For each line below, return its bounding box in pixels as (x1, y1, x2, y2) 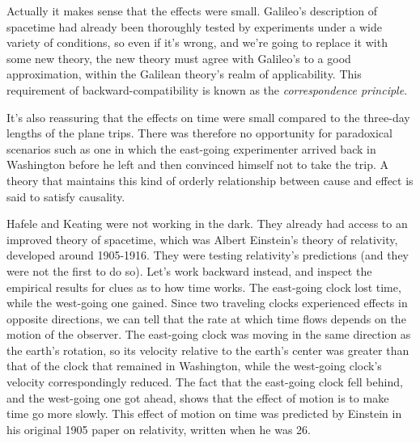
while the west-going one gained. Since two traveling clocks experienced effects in (6, 294, 408, 311)
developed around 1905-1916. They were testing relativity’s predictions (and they (6, 247, 409, 264)
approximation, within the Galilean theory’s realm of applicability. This (6, 65, 362, 82)
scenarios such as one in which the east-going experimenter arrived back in (6, 140, 376, 157)
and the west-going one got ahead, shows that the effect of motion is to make (6, 389, 389, 406)
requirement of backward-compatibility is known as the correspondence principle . (6, 81, 408, 98)
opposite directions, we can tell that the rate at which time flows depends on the (6, 310, 406, 327)
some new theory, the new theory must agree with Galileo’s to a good (6, 49, 351, 66)
